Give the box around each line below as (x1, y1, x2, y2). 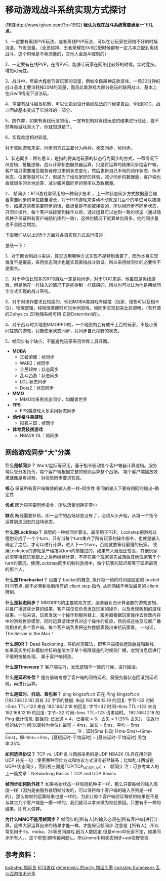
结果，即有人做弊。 (5, 805, 44, 811)
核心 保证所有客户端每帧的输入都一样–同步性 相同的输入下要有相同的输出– (5, 485, 155, 491)
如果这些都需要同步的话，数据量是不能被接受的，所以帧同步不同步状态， (13, 203, 161, 209)
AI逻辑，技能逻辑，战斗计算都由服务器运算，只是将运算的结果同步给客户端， (5, 161, 161, 167)
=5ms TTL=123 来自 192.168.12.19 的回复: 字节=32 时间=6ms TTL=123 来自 (5, 703, 157, 709)
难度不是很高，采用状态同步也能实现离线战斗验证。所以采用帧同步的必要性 (5, 259, 157, 265)
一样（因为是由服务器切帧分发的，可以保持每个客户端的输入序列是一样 (9, 787, 152, 793)
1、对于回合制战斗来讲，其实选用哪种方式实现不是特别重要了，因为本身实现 (5, 253, 159, 259)
